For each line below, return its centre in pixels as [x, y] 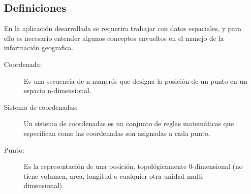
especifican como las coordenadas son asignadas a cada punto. [117, 133]
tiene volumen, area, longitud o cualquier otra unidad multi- [114, 176]
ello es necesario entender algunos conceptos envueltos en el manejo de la [114, 38]
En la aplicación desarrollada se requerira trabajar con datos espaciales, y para [123, 28]
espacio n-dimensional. [58, 90]
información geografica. [39, 48]
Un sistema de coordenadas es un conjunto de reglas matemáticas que [129, 123]
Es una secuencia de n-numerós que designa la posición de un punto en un [136, 81]
